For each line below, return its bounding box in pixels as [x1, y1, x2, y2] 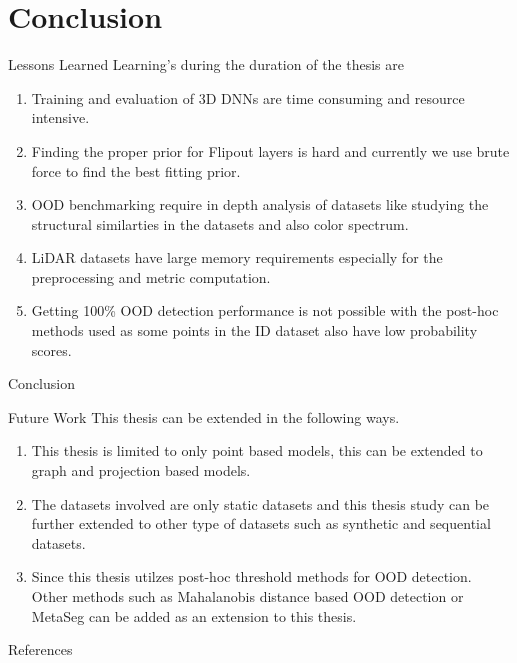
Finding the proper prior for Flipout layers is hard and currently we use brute [31, 140, 510, 161]
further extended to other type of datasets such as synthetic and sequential [31, 513, 491, 534]
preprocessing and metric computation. [31, 266, 271, 287]
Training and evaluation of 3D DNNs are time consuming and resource [31, 87, 465, 108]
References [8, 639, 73, 660]
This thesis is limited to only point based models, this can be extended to [31, 440, 483, 461]
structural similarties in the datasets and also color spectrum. [31, 213, 409, 234]
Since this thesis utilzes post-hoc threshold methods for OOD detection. [31, 566, 472, 587]
